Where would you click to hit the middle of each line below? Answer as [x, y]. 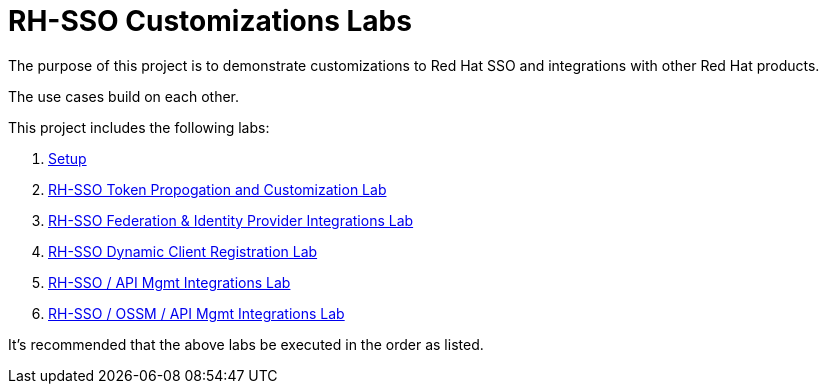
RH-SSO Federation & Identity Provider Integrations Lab [231, 220]
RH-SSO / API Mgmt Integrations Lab [169, 282]
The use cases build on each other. [124, 96]
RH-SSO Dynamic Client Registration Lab [183, 251]
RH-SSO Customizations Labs [210, 21]
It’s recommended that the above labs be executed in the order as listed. [246, 344]
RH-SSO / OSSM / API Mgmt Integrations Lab [196, 313]
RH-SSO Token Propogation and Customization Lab [217, 189]
